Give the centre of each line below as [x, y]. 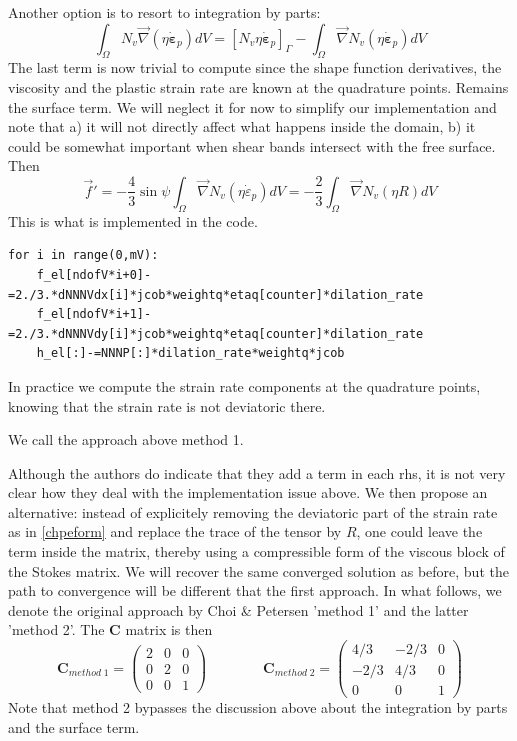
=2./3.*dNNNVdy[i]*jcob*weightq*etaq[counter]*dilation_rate [216, 333]
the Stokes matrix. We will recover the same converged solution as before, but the [258, 570]
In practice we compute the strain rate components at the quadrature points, [244, 385]
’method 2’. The [56, 629]
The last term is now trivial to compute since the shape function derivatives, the [255, 67]
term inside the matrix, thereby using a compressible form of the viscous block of [256, 551]
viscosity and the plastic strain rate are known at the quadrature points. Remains [258, 86]
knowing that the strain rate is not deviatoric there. [167, 405]
